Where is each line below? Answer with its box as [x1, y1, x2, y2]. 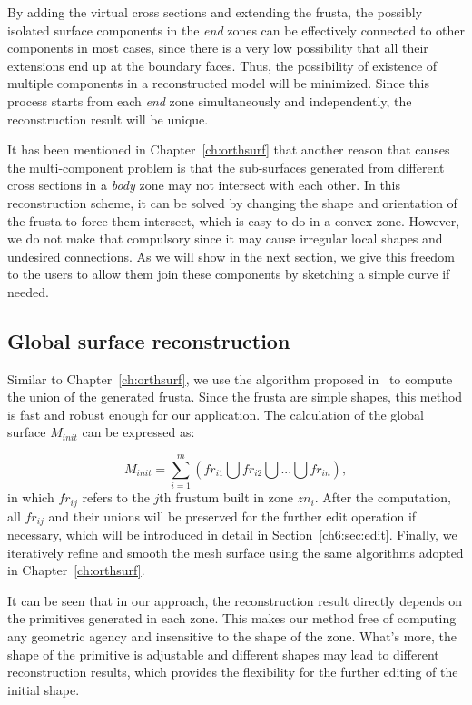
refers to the [82, 488, 150, 507]
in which [7, 488, 54, 507]
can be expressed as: [82, 422, 195, 442]
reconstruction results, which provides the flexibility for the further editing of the [7, 662, 458, 681]
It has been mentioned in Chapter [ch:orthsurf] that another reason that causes [7, 140, 450, 159]
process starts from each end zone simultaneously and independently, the [7, 91, 412, 110]
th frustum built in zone [159, 488, 293, 507]
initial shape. [7, 680, 80, 699]
